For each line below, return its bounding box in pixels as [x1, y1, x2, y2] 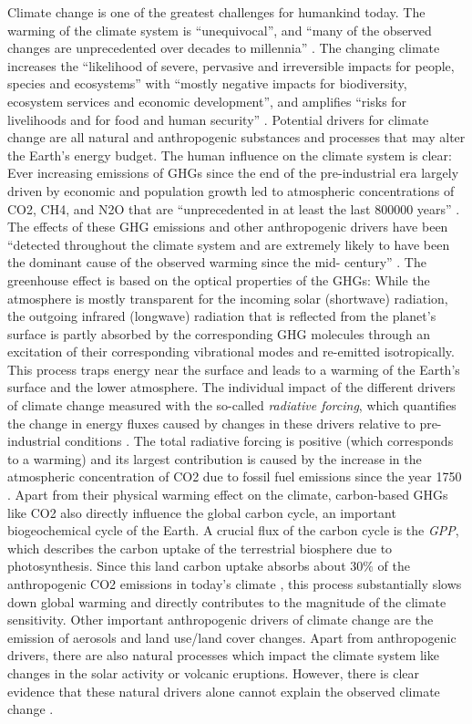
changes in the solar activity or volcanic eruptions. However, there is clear [7, 663, 420, 682]
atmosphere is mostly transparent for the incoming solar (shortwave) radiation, [7, 288, 448, 307]
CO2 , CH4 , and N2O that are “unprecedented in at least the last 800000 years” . [7, 199, 460, 218]
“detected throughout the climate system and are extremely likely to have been [7, 234, 450, 253]
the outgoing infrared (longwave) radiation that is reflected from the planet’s [7, 306, 436, 326]
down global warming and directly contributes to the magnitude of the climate [7, 592, 446, 611]
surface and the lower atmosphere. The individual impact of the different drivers [7, 378, 456, 397]
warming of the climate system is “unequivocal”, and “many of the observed [7, 20, 432, 39]
